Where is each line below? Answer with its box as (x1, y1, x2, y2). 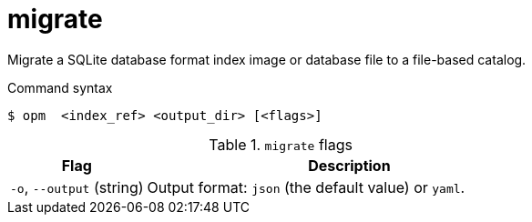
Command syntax (7, 79, 113, 96)
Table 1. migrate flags (209, 135, 353, 154)
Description (308, 156, 391, 175)
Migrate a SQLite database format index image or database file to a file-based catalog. (7, 51, 527, 67)
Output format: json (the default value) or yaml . (147, 177, 465, 197)
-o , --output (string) (10, 177, 144, 197)
